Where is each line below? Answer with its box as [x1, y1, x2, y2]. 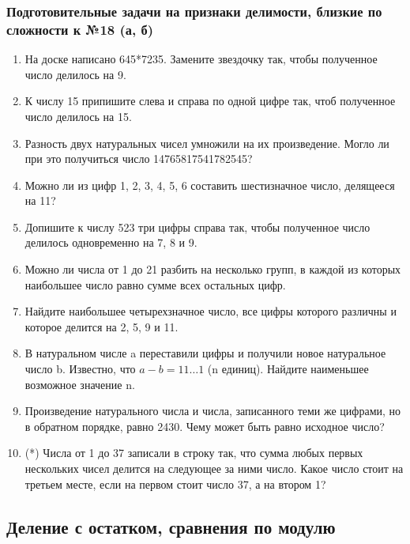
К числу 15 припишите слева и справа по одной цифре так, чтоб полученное [24, 93, 396, 109]
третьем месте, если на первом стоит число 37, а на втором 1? [24, 475, 326, 492]
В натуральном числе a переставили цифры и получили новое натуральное [24, 345, 386, 361]
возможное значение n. [24, 376, 135, 392]
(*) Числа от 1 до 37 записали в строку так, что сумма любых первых [24, 444, 363, 461]
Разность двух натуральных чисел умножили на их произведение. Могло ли [24, 134, 389, 151]
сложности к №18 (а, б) [6, 19, 153, 39]
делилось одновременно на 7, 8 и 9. [24, 234, 197, 251]
